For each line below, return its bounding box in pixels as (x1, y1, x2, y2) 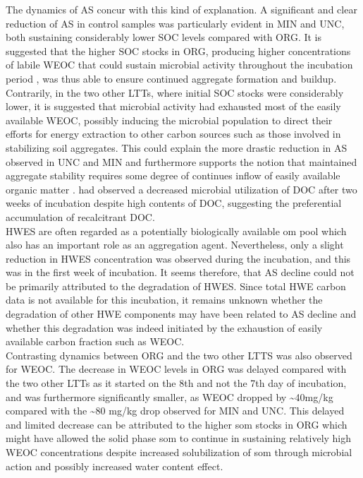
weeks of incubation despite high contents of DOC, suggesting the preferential (6, 196, 342, 210)
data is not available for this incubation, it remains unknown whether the (6, 292, 323, 307)
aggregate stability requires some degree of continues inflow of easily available (6, 168, 340, 183)
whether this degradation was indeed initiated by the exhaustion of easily (6, 320, 323, 335)
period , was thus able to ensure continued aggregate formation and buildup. (6, 71, 337, 85)
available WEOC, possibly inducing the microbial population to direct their (6, 112, 333, 127)
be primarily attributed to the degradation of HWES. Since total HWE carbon (6, 278, 346, 293)
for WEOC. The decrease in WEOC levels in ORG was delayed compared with (6, 362, 347, 376)
